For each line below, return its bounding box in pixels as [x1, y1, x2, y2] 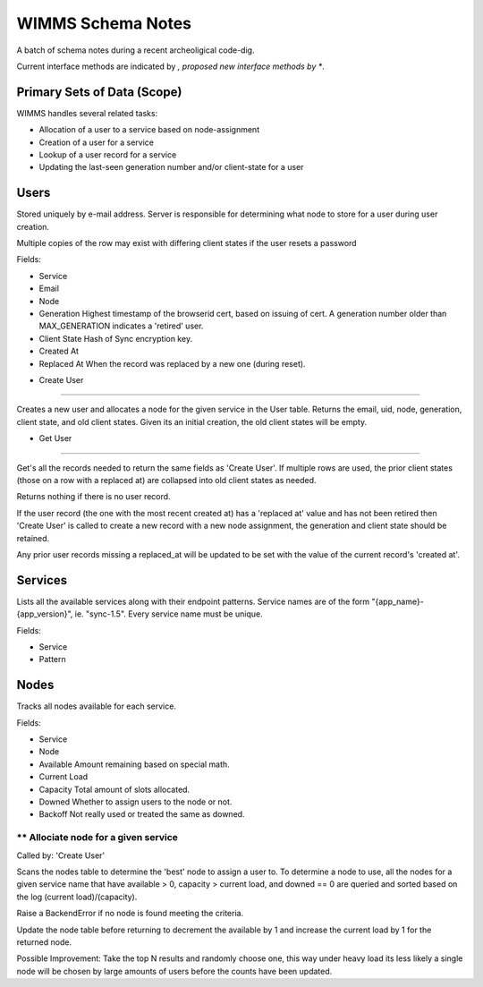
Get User [38, 433, 72, 444]
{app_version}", [16, 608, 73, 619]
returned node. [16, 936, 72, 948]
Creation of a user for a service [38, 137, 154, 148]
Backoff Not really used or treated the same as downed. [38, 809, 245, 820]
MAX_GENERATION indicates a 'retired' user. [38, 320, 204, 331]
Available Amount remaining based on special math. [38, 759, 230, 770]
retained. [16, 532, 50, 543]
